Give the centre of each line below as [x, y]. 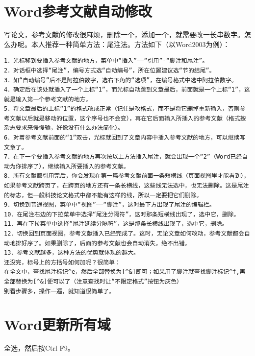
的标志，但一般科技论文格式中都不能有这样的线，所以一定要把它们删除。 [103, 195]
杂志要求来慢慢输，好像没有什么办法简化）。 [64, 128]
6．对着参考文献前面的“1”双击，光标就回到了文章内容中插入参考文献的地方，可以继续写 [125, 138]
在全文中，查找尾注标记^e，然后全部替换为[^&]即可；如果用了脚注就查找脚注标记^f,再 [125, 272]
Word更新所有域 [57, 324]
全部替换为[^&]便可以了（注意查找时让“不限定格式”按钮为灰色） [93, 281]
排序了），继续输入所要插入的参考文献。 [75, 166]
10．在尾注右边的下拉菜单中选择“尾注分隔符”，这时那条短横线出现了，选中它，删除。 [122, 214]
